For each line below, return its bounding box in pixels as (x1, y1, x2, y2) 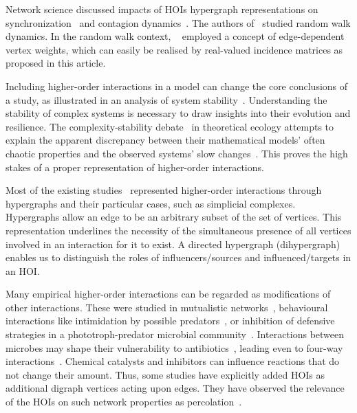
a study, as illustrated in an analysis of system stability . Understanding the (6, 92, 327, 107)
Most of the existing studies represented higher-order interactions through (6, 183, 322, 197)
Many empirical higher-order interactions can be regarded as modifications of (6, 287, 331, 301)
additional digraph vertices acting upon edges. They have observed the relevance (6, 381, 345, 395)
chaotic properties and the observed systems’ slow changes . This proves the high (6, 146, 348, 160)
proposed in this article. (6, 56, 106, 70)
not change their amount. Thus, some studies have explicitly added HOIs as (6, 367, 325, 381)
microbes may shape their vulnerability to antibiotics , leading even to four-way (6, 340, 343, 355)
